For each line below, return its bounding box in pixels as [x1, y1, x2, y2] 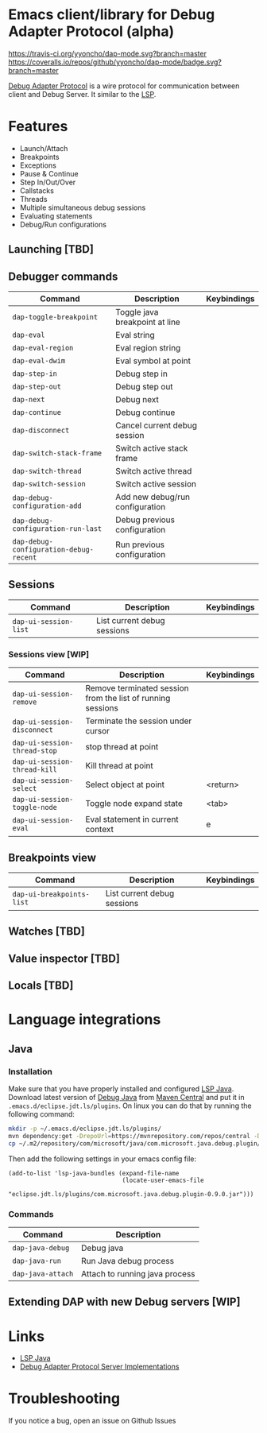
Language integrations [8, 1011, 161, 1028]
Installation [8, 1066, 53, 1077]
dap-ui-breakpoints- [12, 890, 90, 899]
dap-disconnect [12, 426, 70, 435]
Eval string [114, 330, 155, 341]
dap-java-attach [12, 1269, 74, 1278]
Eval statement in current [85, 814, 179, 825]
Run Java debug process [80, 1255, 175, 1266]
